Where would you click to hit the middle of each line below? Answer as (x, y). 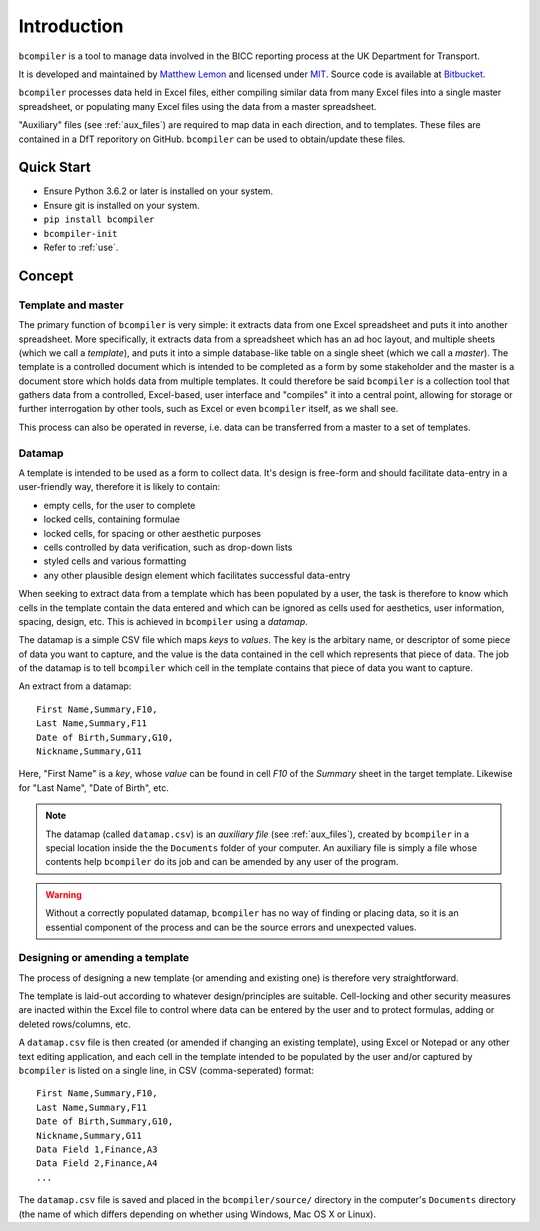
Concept (46, 275)
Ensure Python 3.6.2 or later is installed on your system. (158, 191)
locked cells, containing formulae (111, 519)
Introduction (71, 26)
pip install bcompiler (99, 219)
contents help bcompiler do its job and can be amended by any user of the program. (222, 862)
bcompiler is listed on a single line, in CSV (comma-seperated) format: (166, 1071)
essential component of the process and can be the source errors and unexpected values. (231, 927)
